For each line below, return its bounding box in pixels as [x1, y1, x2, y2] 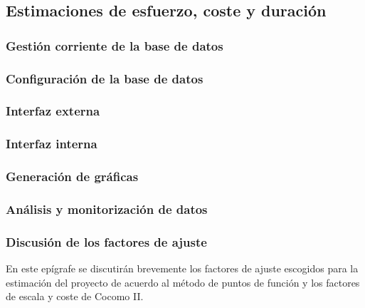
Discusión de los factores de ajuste [6, 232, 207, 250]
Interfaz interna [6, 135, 97, 153]
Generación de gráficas [6, 168, 139, 185]
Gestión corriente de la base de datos [6, 36, 223, 54]
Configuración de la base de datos [6, 69, 203, 87]
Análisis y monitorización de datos [6, 200, 208, 217]
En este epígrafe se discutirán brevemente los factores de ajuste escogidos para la [6, 261, 359, 276]
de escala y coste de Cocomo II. [6, 289, 144, 304]
